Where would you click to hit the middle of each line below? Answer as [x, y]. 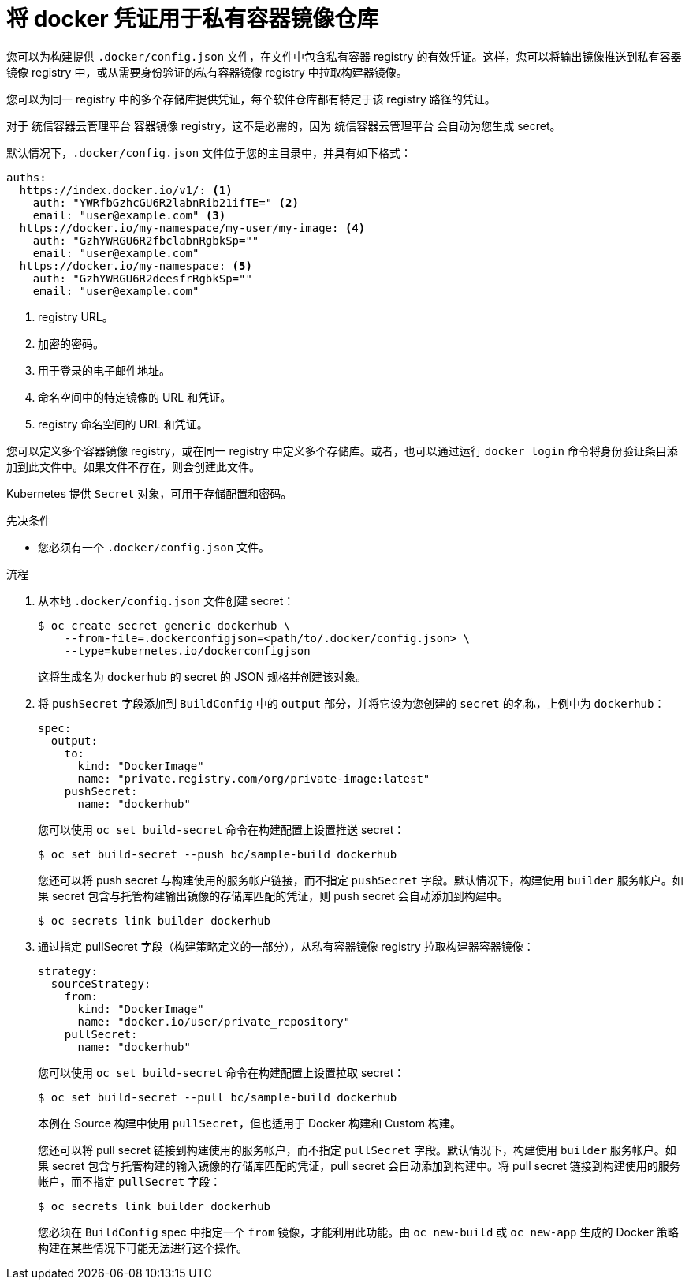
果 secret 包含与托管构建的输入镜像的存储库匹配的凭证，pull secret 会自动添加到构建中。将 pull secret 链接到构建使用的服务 [359, 1165]
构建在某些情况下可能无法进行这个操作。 [143, 1247]
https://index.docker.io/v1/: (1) [126, 190]
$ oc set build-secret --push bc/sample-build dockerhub [218, 854]
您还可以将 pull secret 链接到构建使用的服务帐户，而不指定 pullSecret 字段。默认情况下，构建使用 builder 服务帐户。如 [357, 1150]
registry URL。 [76, 316]
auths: [26, 177]
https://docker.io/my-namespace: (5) [136, 265]
